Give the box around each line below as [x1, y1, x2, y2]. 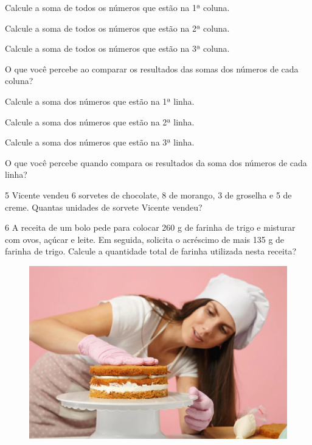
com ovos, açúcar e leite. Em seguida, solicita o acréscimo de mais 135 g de [5, 233, 285, 245]
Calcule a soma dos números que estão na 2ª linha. [5, 115, 195, 128]
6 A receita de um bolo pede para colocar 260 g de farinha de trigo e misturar [5, 221, 296, 234]
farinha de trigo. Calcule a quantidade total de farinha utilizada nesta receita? [5, 245, 296, 258]
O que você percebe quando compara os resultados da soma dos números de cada [5, 156, 307, 169]
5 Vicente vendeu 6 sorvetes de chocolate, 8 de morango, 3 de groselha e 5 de [5, 188, 292, 201]
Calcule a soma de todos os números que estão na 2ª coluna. [5, 21, 230, 34]
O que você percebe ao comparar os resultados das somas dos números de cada [5, 62, 299, 75]
